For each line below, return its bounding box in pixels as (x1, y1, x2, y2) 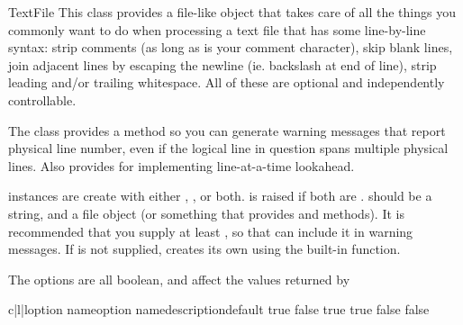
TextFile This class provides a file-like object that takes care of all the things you (8, 3, 456, 21)
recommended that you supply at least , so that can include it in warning (8, 221, 413, 240)
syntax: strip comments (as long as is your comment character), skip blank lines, (8, 38, 453, 57)
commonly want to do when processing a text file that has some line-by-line (8, 20, 426, 39)
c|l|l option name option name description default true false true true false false (8, 300, 430, 319)
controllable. (8, 90, 77, 109)
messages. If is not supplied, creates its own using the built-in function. (8, 239, 401, 258)
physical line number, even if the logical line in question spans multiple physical (8, 139, 449, 158)
